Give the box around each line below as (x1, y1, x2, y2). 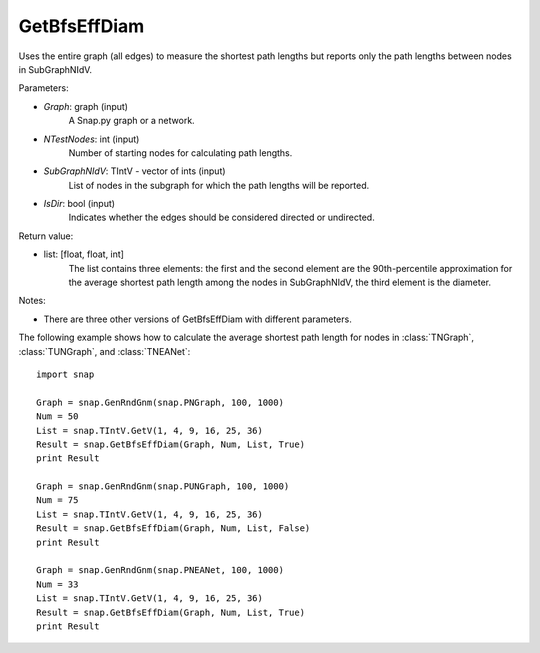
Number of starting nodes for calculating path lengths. (68, 146, 293, 159)
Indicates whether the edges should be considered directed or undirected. (68, 211, 375, 224)
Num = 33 (36, 578, 79, 590)
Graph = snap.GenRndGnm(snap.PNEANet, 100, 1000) (36, 565, 285, 576)
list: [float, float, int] (43, 248, 125, 260)
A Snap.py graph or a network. (68, 115, 195, 127)
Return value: (18, 230, 74, 242)
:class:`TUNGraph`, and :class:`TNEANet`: (18, 345, 191, 357)
